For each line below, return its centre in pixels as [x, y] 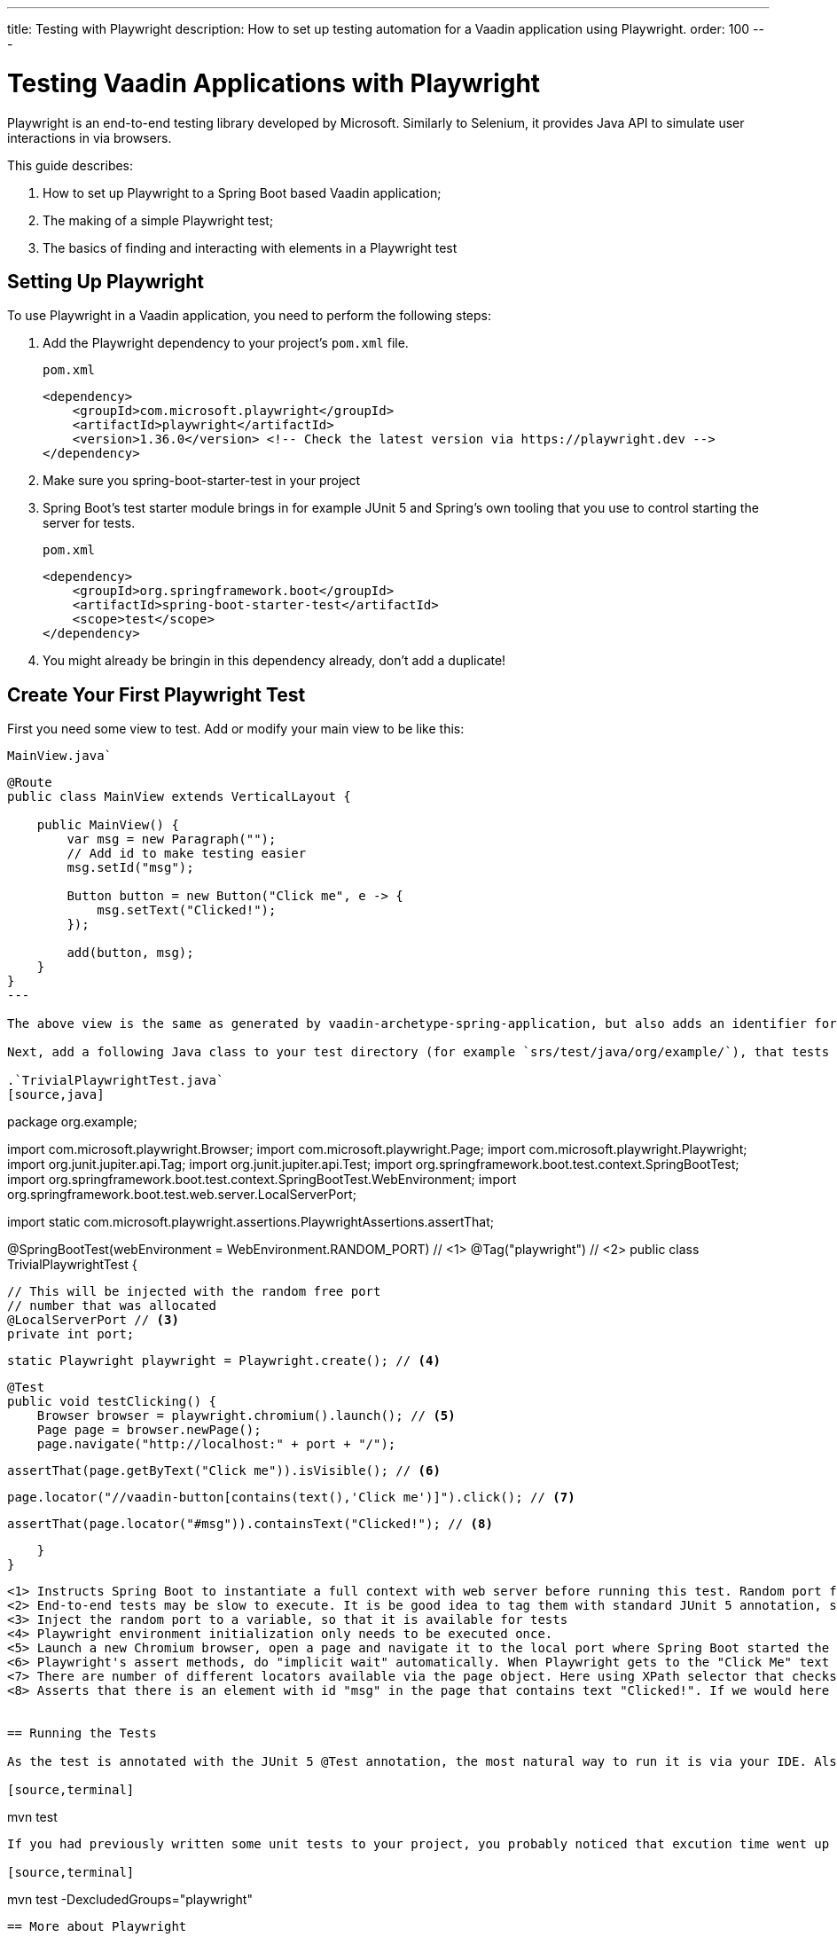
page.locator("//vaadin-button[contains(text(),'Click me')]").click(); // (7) [291, 1498]
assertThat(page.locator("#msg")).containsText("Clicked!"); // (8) [250, 1524]
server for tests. [89, 523]
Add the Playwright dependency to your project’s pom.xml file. [226, 343]
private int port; [71, 1334]
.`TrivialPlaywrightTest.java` [116, 1081]
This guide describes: [70, 165]
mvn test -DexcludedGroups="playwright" [130, 1900]
